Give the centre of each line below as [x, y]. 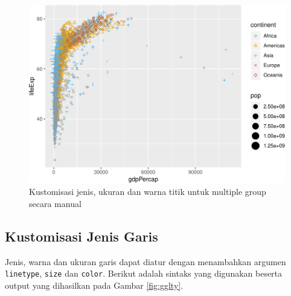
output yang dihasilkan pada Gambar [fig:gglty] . [94, 285]
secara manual [55, 203]
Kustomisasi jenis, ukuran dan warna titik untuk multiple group [148, 192]
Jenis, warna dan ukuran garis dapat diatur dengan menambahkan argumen [145, 261]
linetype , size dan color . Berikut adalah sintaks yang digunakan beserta [144, 273]
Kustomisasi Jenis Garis [82, 236]
